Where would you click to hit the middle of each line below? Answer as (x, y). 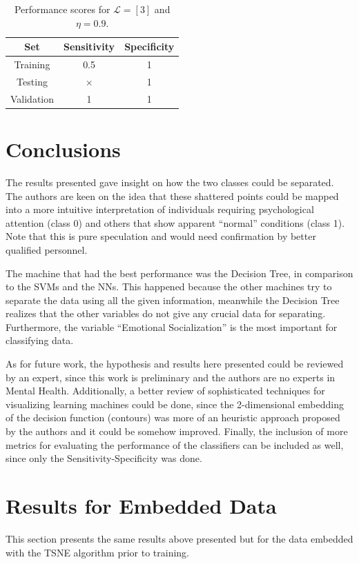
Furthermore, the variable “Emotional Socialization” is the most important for (172, 326)
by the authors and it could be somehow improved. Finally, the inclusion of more (177, 431)
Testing (32, 81)
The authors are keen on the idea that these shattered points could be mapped (172, 195)
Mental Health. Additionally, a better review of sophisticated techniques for (165, 391)
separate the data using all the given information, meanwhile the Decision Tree (173, 300)
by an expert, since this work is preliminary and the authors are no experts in (171, 377)
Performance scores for (62, 9)
